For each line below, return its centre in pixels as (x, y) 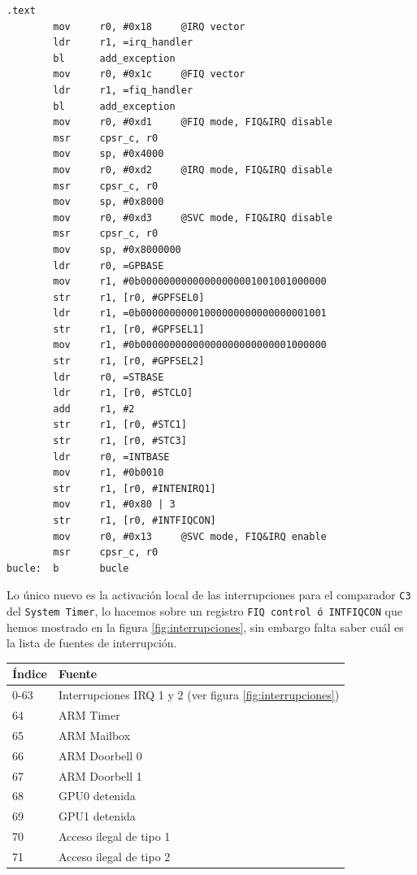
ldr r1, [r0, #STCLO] (123, 393)
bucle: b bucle (68, 568)
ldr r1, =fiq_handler (123, 90)
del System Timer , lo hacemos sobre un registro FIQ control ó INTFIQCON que (204, 611)
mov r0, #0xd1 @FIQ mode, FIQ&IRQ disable (193, 122)
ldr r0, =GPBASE (109, 266)
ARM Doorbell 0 (100, 755)
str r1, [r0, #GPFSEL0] (129, 297)
